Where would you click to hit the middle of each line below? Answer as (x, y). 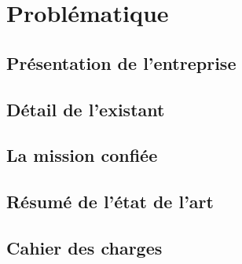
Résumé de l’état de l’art (110, 202)
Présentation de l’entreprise (121, 62)
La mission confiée (82, 155)
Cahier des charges (84, 247)
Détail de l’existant (86, 109)
